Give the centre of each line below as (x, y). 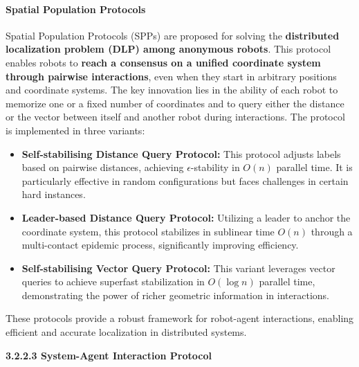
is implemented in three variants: (75, 130)
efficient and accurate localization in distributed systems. (126, 332)
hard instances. (54, 194)
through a (332, 231)
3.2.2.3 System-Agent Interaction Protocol (109, 355)
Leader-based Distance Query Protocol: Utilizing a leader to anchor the (186, 217)
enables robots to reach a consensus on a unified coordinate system (163, 62)
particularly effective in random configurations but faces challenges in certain (185, 180)
